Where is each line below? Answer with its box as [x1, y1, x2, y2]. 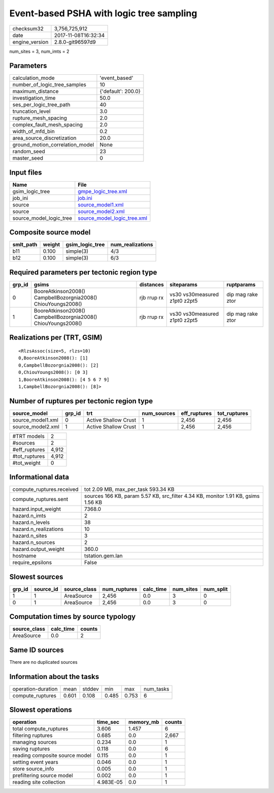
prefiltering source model [12, 772, 73, 779]
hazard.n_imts [12, 512, 46, 519]
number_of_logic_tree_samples [12, 81, 86, 89]
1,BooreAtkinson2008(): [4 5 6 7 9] [18, 376, 110, 383]
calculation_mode [12, 74, 55, 81]
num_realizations [110, 241, 153, 248]
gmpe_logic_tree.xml [78, 188, 127, 195]
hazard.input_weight [12, 506, 61, 513]
